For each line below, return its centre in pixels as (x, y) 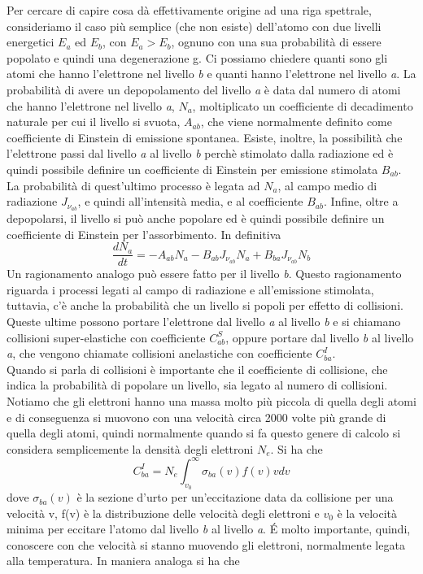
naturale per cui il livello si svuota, (94, 122)
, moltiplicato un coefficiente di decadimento (303, 105)
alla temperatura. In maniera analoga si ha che (123, 561)
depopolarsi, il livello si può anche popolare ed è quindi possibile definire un (196, 217)
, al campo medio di (327, 185)
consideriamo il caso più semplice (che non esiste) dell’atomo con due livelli (194, 26)
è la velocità (367, 513)
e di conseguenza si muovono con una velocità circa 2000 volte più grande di (196, 417)
